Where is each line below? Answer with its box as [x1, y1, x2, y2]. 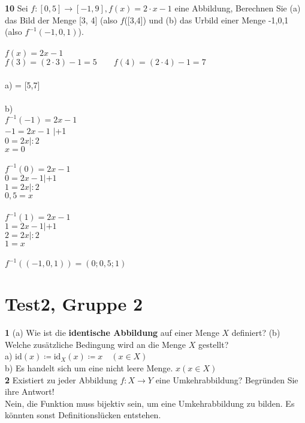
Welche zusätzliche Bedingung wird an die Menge [5, 338, 186, 350]
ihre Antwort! [5, 385, 55, 398]
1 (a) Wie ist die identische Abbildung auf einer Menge [5, 326, 219, 339]
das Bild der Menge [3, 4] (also [5, 13, 117, 26]
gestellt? [198, 338, 229, 350]
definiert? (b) [231, 326, 280, 339]
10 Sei [5, 2, 28, 14]
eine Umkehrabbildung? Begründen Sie [155, 373, 298, 386]
